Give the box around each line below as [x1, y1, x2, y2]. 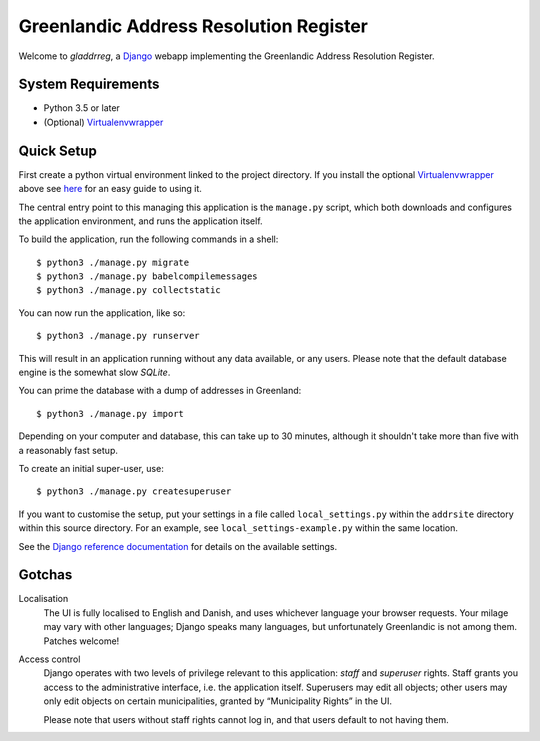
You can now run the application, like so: [18, 306, 186, 319]
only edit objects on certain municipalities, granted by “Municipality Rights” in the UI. [43, 695, 392, 707]
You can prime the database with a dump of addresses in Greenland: [18, 385, 302, 397]
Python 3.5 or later [43, 102, 120, 114]
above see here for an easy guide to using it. [18, 183, 202, 195]
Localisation [18, 593, 69, 605]
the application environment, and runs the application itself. [18, 215, 264, 227]
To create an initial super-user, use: [18, 463, 164, 474]
